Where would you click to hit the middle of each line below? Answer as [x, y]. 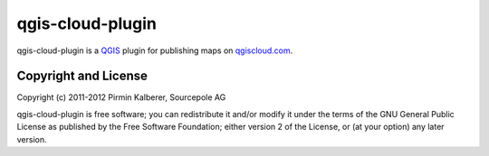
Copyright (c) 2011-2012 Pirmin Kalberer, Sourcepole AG [121, 97]
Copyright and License [82, 76]
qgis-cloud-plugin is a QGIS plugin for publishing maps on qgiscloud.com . [155, 50]
